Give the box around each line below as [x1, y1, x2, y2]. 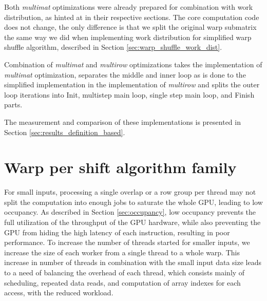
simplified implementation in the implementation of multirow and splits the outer [4, 79, 260, 90]
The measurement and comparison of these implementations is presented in [4, 116, 241, 127]
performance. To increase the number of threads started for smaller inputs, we [4, 237, 250, 248]
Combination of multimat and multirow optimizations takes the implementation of [4, 59, 262, 69]
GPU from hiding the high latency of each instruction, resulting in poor [4, 227, 230, 237]
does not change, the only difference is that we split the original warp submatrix [4, 22, 257, 32]
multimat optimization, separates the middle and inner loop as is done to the [4, 69, 246, 80]
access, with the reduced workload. [4, 287, 113, 298]
